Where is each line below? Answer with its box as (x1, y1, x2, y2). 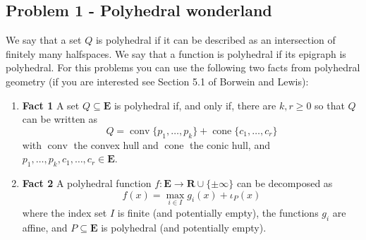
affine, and (22, 220, 68, 234)
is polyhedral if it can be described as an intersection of (95, 32, 336, 47)
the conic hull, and (189, 137, 270, 152)
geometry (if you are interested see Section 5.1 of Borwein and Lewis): (6, 73, 309, 88)
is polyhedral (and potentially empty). (101, 220, 267, 234)
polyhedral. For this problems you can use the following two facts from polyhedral (6, 60, 360, 75)
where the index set (22, 205, 107, 220)
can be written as (22, 112, 98, 126)
